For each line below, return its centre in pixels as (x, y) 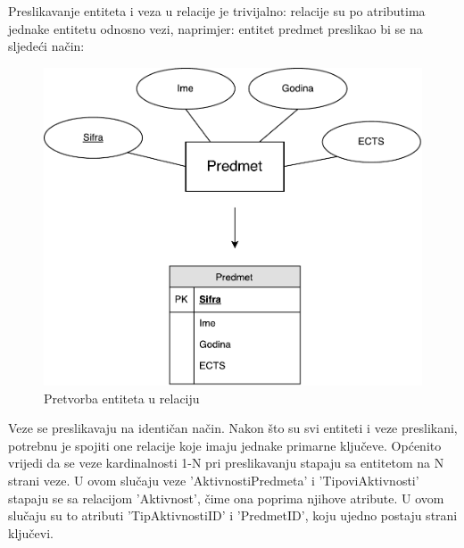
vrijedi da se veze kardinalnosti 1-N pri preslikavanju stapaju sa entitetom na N (226, 463)
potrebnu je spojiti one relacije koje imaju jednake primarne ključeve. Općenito (225, 445)
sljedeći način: (46, 46)
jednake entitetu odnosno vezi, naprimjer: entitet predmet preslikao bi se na (215, 28)
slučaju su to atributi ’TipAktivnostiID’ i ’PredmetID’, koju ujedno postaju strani (233, 515)
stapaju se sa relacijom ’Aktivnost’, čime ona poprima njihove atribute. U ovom (226, 498)
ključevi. (31, 532)
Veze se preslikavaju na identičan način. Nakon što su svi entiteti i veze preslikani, (233, 428)
